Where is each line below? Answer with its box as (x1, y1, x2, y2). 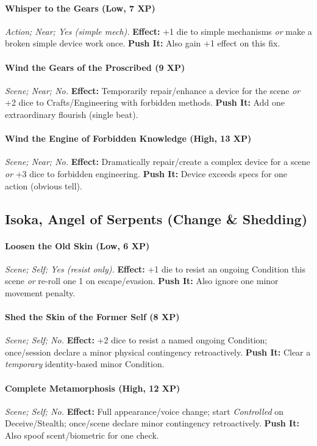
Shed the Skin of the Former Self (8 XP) (5, 310, 180, 323)
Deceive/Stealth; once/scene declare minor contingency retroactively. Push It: (5, 417, 299, 430)
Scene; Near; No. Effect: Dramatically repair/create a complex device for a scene (5, 155, 310, 168)
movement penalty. (5, 286, 76, 299)
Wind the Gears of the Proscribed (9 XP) (5, 60, 185, 73)
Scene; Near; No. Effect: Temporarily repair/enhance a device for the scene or (5, 84, 301, 97)
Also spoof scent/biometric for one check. (5, 429, 159, 442)
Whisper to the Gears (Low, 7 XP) (5, 1, 155, 14)
